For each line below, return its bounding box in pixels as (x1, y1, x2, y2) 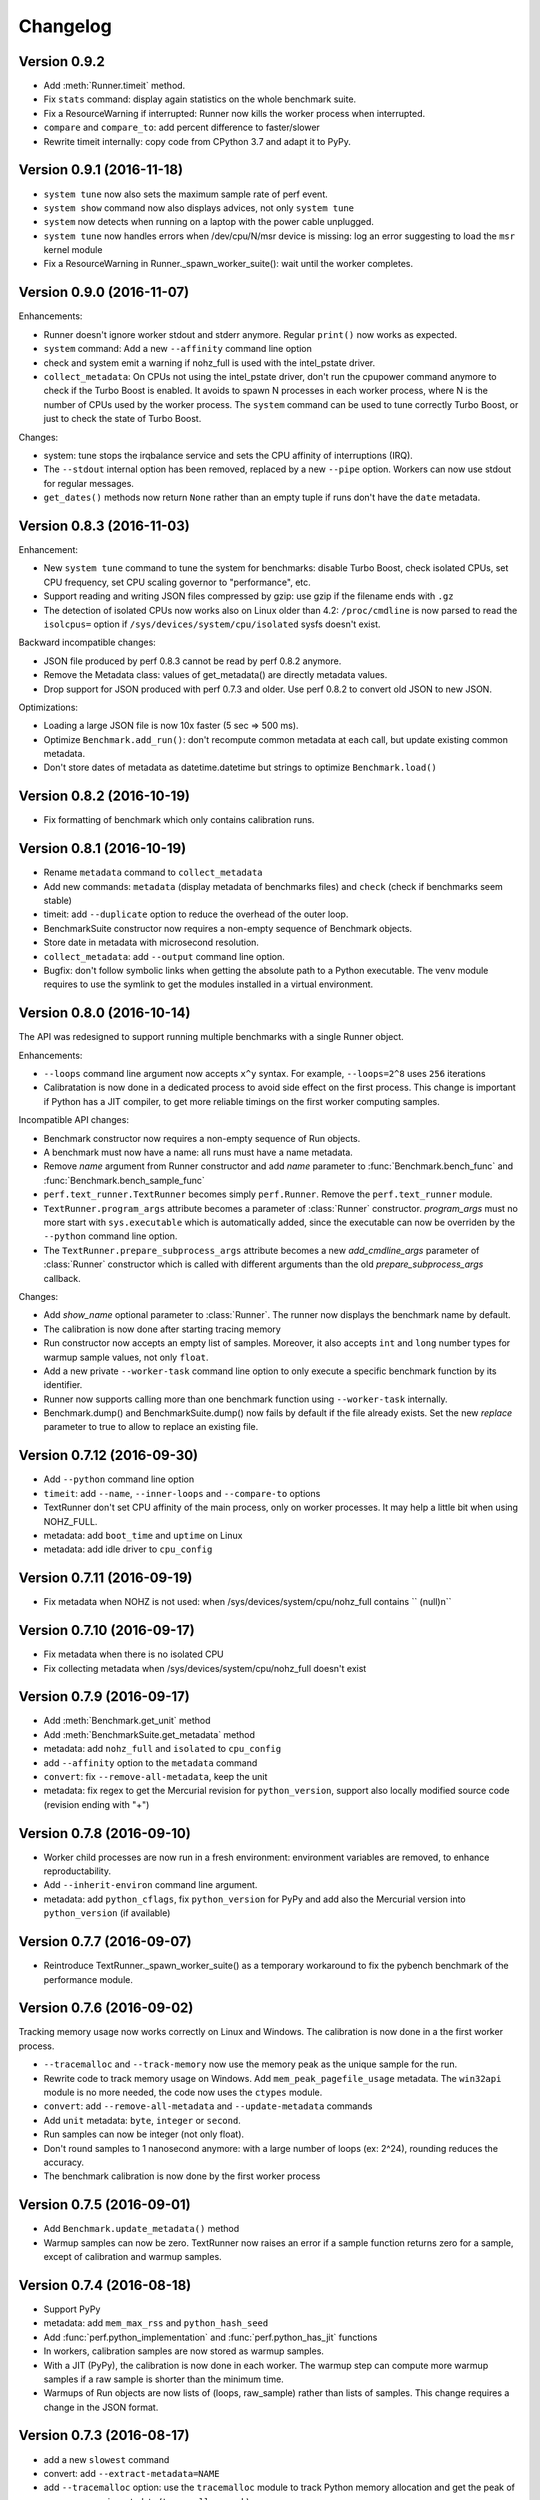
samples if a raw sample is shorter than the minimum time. (43, 2373, 284, 2385)
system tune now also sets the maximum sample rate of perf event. (43, 188, 329, 200)
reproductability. (43, 1865, 112, 1877)
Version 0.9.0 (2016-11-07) (18, 284, 190, 301)
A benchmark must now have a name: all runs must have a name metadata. (43, 1146, 354, 1159)
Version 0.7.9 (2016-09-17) (18, 1688, 190, 1705)
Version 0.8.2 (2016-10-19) (18, 788, 190, 805)
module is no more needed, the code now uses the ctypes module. (43, 2086, 323, 2098)
